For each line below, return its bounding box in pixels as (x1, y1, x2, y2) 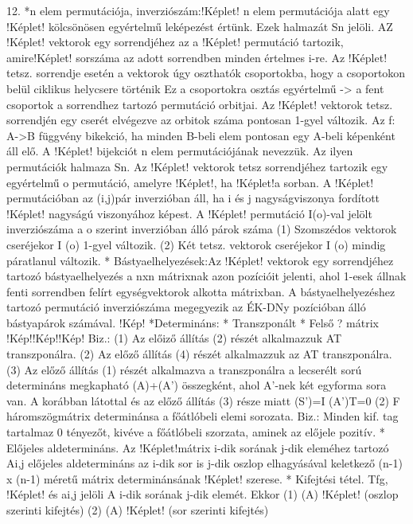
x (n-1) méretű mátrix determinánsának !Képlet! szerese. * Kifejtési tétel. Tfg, (6, 470, 388, 487)
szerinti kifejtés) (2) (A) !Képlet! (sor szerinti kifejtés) (6, 502, 269, 518)
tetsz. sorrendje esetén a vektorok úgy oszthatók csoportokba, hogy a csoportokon (6, 65, 406, 81)
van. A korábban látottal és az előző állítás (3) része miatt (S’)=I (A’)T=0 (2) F (6, 392, 400, 409)
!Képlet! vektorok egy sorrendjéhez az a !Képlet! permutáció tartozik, (6, 33, 344, 50)
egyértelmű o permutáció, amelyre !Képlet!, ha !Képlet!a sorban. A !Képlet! (6, 174, 374, 190)
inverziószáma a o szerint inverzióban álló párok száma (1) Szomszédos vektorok (6, 221, 397, 237)
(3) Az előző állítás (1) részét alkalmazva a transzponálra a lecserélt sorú (6, 361, 362, 377)
